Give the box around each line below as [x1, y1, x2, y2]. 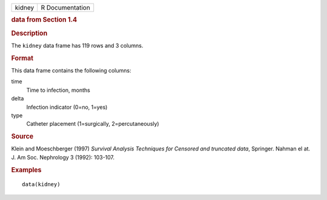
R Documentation [41, 4, 90, 11]
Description [11, 29, 48, 37]
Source [11, 132, 34, 141]
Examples [11, 166, 42, 174]
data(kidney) [22, 181, 61, 188]
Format [11, 54, 33, 62]
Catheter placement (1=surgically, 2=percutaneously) [26, 120, 160, 127]
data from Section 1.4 [11, 16, 78, 24]
